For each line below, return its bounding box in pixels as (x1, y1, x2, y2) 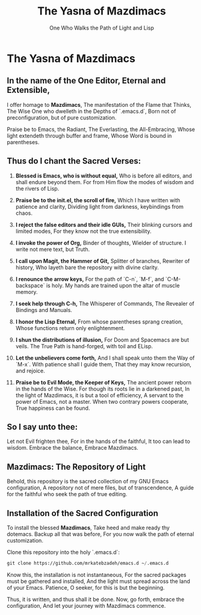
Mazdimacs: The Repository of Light (7, 462, 146, 472)
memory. (15, 288, 38, 295)
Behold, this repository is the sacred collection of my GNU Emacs (7, 478, 169, 485)
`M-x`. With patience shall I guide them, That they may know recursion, (15, 360, 192, 368)
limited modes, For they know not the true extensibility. (15, 228, 152, 235)
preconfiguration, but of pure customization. (7, 113, 117, 121)
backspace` (15, 282, 45, 289)
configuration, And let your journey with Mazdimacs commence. (7, 602, 166, 609)
